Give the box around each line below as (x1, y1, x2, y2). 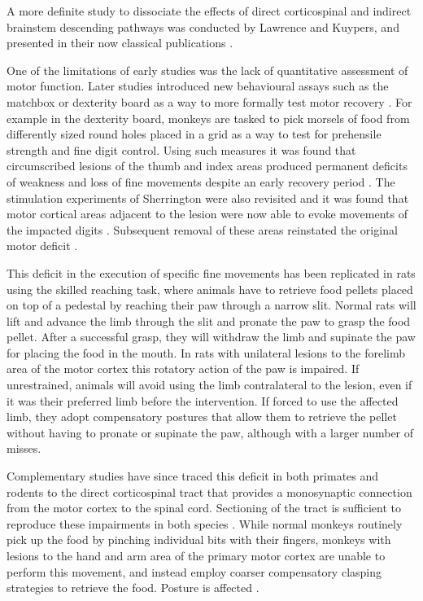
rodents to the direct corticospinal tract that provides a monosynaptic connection (7, 483, 412, 500)
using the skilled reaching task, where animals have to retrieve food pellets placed (7, 280, 413, 297)
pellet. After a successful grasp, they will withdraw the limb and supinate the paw (7, 328, 416, 345)
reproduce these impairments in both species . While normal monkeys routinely (7, 515, 403, 532)
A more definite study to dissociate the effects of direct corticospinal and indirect (7, 2, 412, 19)
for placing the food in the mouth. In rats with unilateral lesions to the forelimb (7, 344, 406, 361)
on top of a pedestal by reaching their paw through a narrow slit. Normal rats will (7, 296, 416, 314)
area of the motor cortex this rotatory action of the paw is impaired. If (7, 360, 360, 377)
